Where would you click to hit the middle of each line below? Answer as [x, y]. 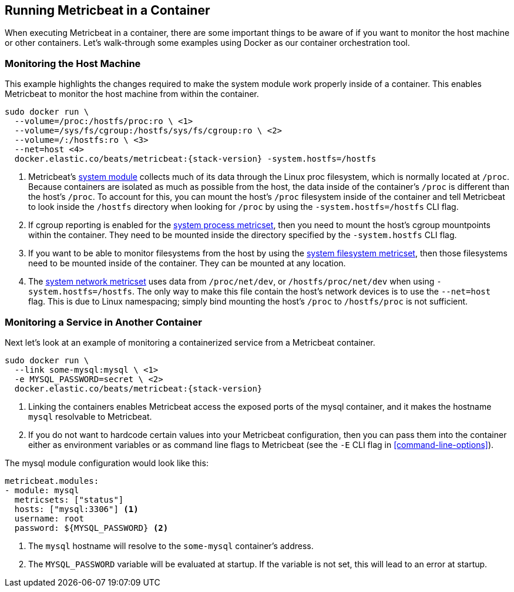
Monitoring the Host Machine [73, 63]
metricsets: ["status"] [69, 499]
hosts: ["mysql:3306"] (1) [76, 509]
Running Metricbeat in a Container [107, 10]
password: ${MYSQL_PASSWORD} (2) [91, 528]
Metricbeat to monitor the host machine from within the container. [132, 94]
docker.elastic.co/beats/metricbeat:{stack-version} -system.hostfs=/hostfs [195, 159]
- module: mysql [42, 490]
